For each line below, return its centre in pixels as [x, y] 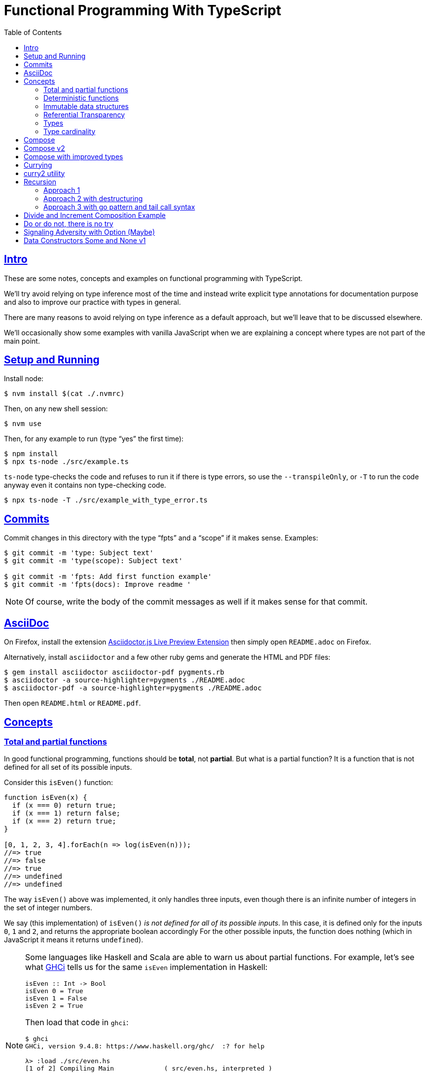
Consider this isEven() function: [58, 783]
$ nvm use [23, 424]
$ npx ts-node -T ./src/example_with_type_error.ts [106, 500]
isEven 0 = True [54, 991]
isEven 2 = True [54, 1006]
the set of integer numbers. [48, 908]
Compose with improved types [73, 156]
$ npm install [31, 454]
